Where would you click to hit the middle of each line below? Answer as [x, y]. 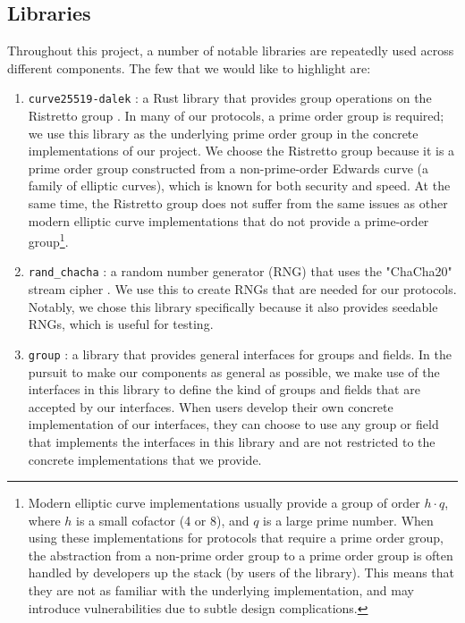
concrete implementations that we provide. [145, 459]
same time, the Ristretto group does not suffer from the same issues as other [238, 203]
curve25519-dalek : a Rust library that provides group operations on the [230, 98]
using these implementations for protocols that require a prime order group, [236, 538]
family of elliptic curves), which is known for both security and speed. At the [239, 185]
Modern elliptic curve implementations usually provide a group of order [224, 503]
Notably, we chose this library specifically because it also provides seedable [233, 306]
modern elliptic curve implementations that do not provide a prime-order [228, 220]
